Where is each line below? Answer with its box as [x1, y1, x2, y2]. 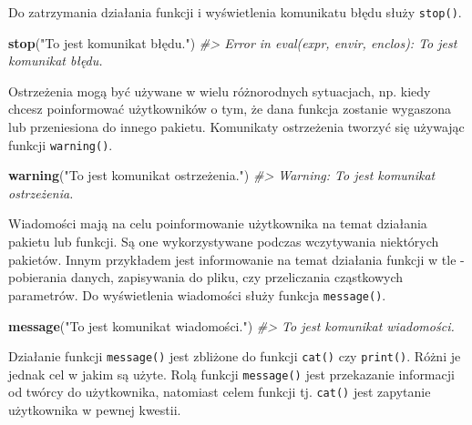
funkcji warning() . [8, 135, 113, 154]
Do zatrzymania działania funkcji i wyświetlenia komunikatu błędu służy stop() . [8, 3, 462, 21]
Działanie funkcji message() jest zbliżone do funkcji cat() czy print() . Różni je [8, 347, 461, 366]
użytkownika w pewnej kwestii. [8, 400, 181, 420]
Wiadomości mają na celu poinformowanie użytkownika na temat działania [8, 214, 427, 233]
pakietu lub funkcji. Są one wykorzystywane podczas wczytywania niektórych [8, 232, 439, 251]
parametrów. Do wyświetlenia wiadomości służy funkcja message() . [8, 285, 386, 304]
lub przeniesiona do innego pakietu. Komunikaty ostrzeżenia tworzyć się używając [8, 117, 465, 137]
